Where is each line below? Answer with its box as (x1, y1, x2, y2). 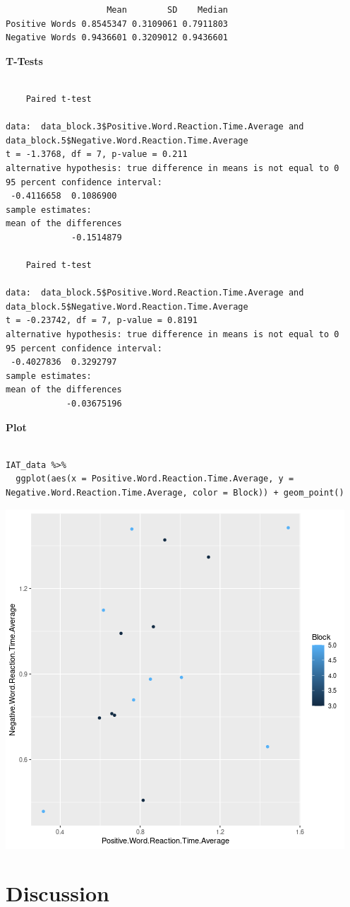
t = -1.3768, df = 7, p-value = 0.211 (6, 149, 188, 160)
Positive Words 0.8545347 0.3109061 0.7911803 (6, 18, 228, 29)
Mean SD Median (107, 5, 228, 15)
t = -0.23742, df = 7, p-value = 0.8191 (6, 315, 198, 326)
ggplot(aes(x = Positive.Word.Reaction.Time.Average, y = (16, 474, 294, 484)
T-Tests (6, 53, 43, 68)
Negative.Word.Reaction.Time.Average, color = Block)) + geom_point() (6, 488, 344, 498)
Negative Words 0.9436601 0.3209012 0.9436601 (6, 33, 228, 43)
